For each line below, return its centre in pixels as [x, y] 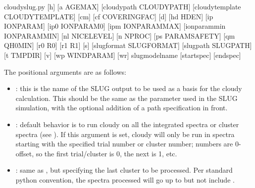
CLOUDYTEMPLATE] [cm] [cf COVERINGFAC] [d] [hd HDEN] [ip [109, 16]
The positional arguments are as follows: [65, 71]
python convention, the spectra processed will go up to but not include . [125, 179]
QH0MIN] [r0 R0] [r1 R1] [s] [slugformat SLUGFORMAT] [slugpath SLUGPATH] [128, 45]
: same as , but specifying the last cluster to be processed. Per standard [124, 170]
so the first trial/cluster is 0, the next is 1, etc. [106, 153]
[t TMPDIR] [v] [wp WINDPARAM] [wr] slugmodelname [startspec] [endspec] [123, 55]
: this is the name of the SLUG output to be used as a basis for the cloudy [129, 88]
